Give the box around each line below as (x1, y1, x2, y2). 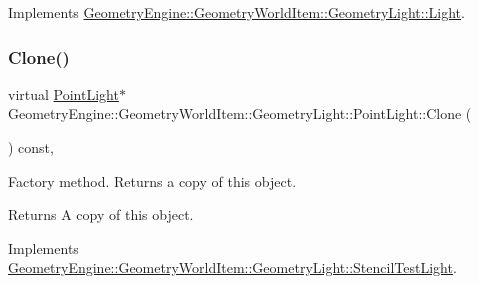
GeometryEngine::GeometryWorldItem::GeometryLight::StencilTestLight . (8, 257, 457, 278)
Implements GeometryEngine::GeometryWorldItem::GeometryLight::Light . (8, 2, 465, 22)
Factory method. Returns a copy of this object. (8, 170, 297, 191)
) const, (8, 137, 54, 157)
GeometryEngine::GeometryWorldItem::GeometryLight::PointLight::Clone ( (8, 103, 472, 124)
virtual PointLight (8, 83, 119, 104)
